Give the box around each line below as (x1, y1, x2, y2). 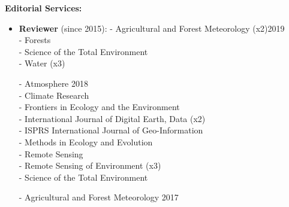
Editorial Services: (5, 2, 82, 14)
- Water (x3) (19, 57, 65, 69)
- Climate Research (19, 89, 89, 101)
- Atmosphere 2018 (19, 77, 89, 89)
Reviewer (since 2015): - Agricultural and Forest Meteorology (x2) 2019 (19, 22, 285, 34)
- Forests (19, 34, 51, 46)
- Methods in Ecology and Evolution (19, 135, 153, 148)
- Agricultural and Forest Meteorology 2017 (19, 191, 179, 203)
